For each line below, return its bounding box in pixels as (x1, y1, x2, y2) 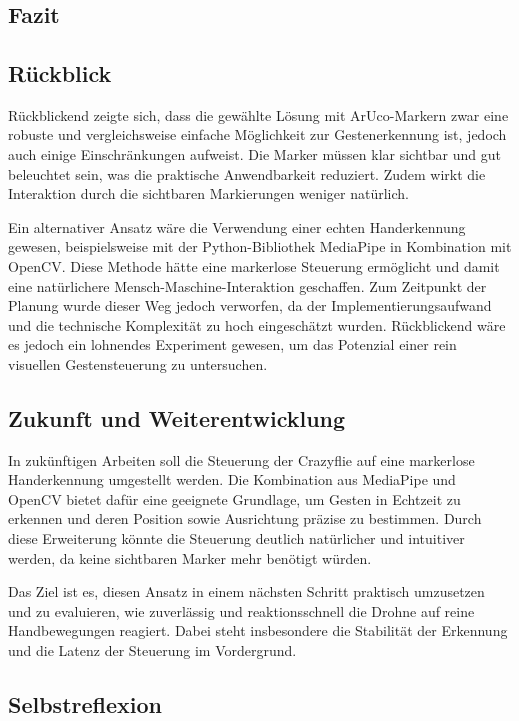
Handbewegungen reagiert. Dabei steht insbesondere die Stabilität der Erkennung (8, 620, 508, 641)
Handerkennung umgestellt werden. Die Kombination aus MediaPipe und (8, 469, 456, 490)
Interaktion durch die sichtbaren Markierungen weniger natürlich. (8, 183, 409, 204)
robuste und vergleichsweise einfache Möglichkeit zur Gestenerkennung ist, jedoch (8, 124, 507, 145)
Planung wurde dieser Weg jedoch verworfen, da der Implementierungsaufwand (8, 295, 492, 316)
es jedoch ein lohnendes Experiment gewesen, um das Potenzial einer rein (8, 334, 457, 355)
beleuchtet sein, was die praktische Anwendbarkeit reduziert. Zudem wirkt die (8, 163, 486, 184)
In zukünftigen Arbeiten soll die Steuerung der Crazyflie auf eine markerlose (8, 449, 475, 470)
